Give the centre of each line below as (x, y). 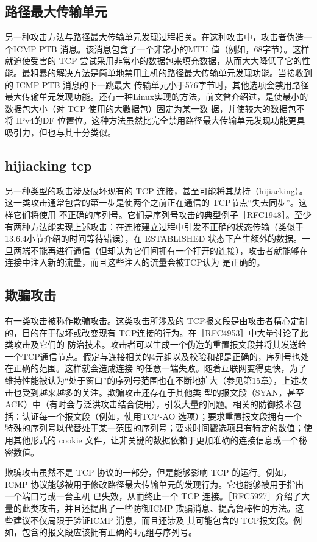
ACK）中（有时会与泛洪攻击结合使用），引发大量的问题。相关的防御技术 (149, 404)
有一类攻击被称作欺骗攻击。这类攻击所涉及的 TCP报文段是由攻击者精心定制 (156, 321)
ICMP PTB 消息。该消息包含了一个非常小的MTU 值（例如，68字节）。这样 (161, 48)
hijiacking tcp (48, 165)
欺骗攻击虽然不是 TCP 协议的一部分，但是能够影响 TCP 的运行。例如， (148, 472)
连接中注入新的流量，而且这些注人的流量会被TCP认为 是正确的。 (135, 262)
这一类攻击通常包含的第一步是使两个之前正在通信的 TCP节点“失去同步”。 (152, 202)
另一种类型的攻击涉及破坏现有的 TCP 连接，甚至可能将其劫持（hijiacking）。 (156, 190)
